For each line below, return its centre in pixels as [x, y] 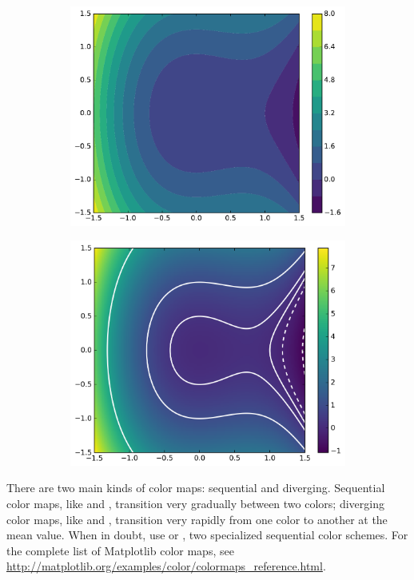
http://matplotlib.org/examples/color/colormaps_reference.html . [166, 566]
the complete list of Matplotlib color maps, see [120, 550]
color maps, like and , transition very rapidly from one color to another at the [197, 519]
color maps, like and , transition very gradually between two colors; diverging [195, 503]
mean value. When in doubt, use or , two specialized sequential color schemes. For [207, 535]
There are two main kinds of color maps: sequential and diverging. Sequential [196, 488]
